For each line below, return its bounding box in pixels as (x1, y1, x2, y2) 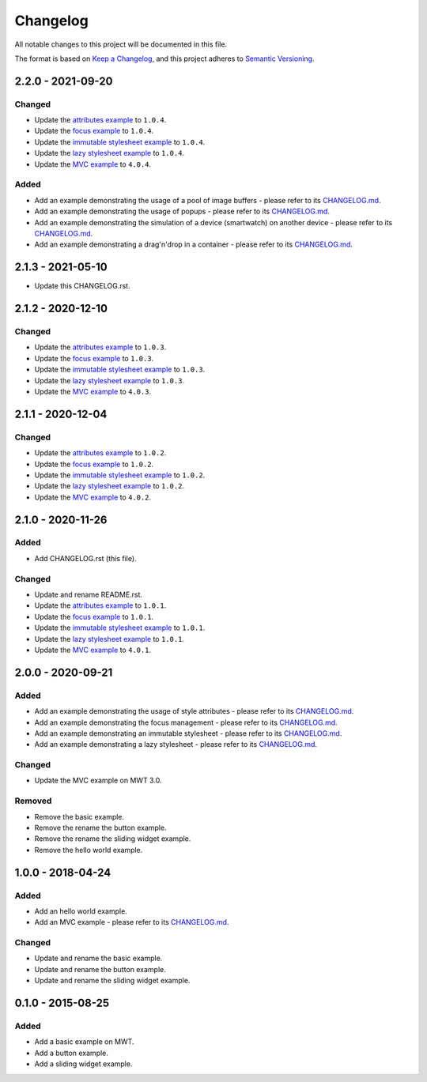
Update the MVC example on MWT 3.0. (34, 775, 162, 786)
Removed (14, 795, 52, 806)
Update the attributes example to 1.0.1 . (34, 601, 167, 610)
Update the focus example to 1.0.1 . (34, 612, 154, 621)
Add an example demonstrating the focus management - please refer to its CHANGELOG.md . (34, 718, 338, 727)
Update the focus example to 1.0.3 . (34, 353, 154, 363)
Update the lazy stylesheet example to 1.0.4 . (34, 149, 185, 158)
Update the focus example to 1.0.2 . (34, 459, 154, 469)
